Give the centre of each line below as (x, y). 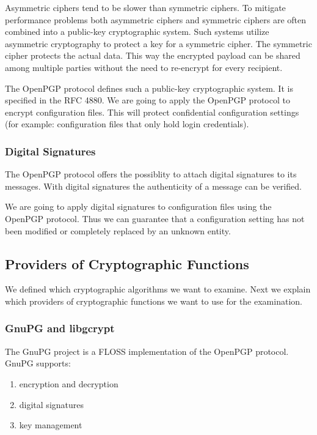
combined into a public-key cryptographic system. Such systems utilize (137, 32)
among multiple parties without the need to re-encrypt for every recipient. (144, 67)
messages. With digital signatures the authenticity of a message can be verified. (153, 186)
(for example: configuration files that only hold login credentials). (127, 124)
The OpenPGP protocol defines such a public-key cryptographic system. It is (149, 88)
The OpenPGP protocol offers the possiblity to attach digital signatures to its (151, 174)
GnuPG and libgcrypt (60, 328)
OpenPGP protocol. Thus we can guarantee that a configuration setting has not (155, 218)
